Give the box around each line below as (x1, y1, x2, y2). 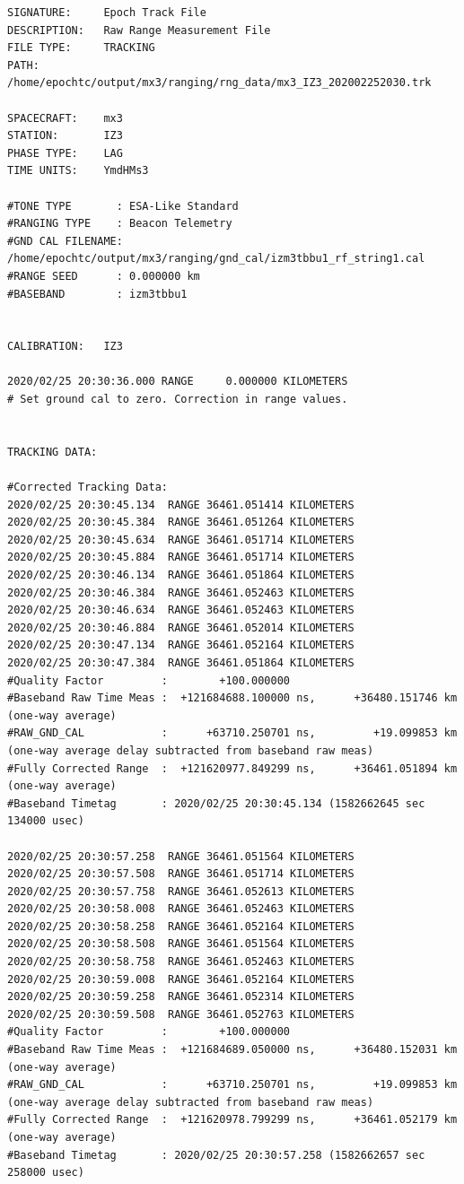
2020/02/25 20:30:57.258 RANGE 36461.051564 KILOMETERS (7, 849, 355, 863)
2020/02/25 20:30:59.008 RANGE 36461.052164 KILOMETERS (7, 972, 355, 986)
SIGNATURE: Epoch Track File (7, 6, 206, 19)
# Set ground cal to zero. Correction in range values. (7, 393, 348, 406)
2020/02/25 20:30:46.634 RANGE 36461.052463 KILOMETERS (7, 604, 355, 617)
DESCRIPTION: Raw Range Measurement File (7, 23, 271, 37)
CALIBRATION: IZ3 (7, 340, 123, 353)
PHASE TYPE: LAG (7, 146, 123, 160)
